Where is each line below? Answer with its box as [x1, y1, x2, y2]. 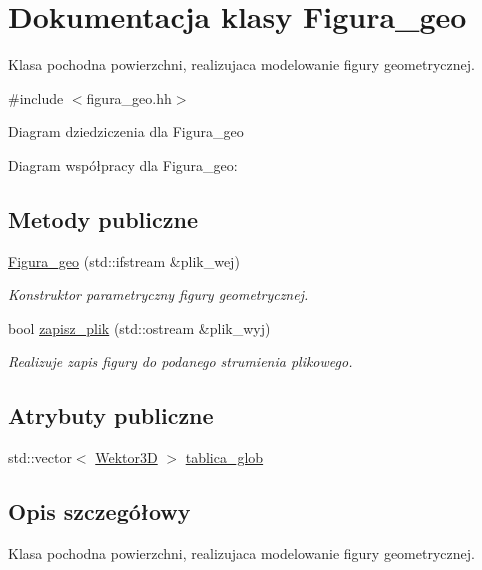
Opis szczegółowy [8, 496, 191, 527]
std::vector [8, 447, 72, 468]
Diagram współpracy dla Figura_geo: [8, 154, 238, 175]
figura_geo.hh [86, 87, 172, 108]
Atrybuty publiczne [8, 400, 214, 431]
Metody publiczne [8, 203, 198, 234]
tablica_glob [185, 447, 264, 468]
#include [8, 87, 64, 108]
